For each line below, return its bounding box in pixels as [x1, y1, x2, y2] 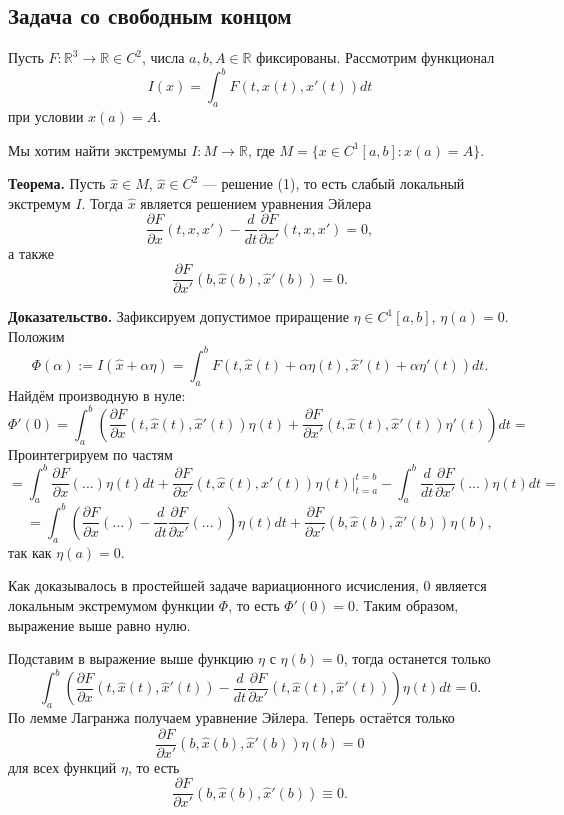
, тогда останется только [343, 648, 491, 669]
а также [8, 242, 54, 263]
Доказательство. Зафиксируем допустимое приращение [8, 306, 349, 327]
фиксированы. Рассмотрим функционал [256, 47, 495, 68]
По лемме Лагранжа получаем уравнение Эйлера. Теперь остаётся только [8, 707, 455, 728]
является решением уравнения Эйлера [140, 192, 372, 213]
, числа [141, 47, 185, 68]
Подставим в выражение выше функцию [8, 648, 254, 669]
